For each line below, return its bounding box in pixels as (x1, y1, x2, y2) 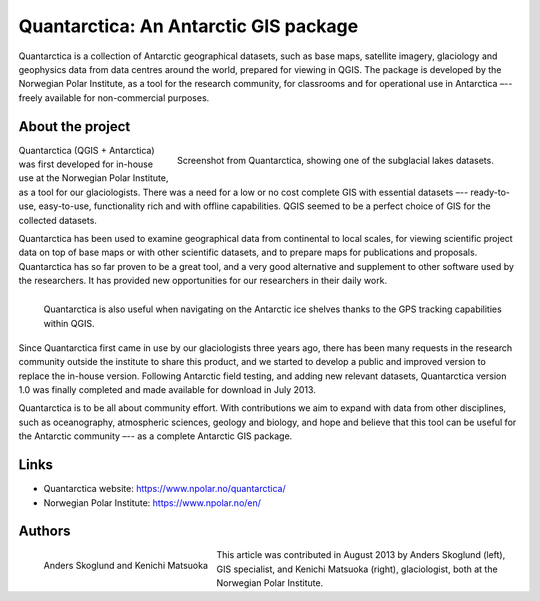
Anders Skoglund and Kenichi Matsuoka (43, 560, 209, 572)
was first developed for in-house (18, 158, 154, 170)
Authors (18, 523, 71, 540)
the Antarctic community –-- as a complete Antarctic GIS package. (18, 430, 293, 442)
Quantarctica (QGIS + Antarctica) (18, 144, 155, 156)
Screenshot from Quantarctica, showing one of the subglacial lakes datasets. (176, 155, 494, 167)
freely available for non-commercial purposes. (18, 91, 210, 104)
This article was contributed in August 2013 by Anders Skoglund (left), (216, 549, 506, 561)
